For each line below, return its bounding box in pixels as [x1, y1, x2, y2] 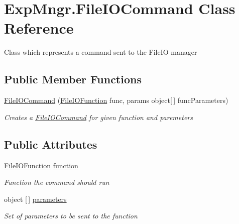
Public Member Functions [4, 71, 142, 87]
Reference [4, 18, 74, 38]
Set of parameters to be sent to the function [4, 210, 138, 221]
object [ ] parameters [4, 193, 67, 204]
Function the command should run [4, 177, 109, 187]
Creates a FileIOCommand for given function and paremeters [4, 111, 193, 122]
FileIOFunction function [4, 160, 78, 170]
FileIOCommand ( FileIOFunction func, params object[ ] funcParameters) [4, 95, 228, 105]
